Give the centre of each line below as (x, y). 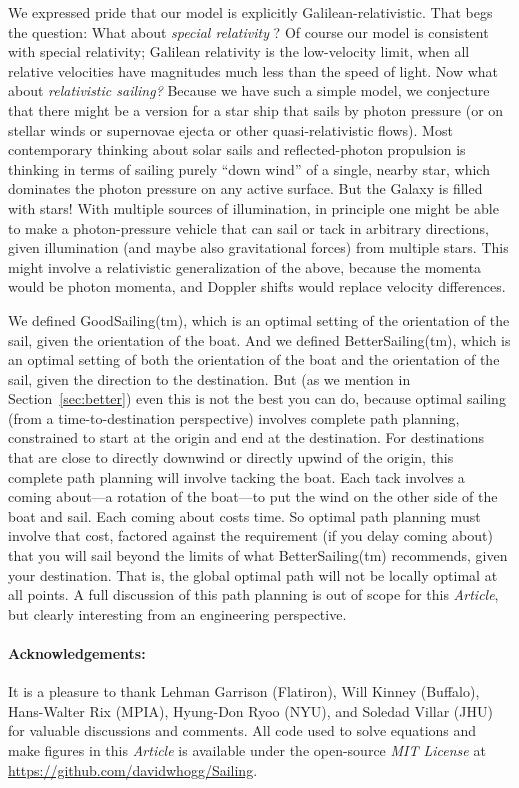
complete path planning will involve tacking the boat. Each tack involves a (236, 476)
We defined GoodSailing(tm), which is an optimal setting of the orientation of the (259, 319)
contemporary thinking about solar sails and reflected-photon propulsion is (237, 149)
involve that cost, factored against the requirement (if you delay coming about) (250, 535)
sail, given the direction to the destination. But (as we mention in (209, 378)
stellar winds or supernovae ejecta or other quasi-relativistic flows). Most (230, 129)
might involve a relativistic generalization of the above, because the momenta (245, 266)
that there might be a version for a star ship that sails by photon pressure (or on (256, 109)
